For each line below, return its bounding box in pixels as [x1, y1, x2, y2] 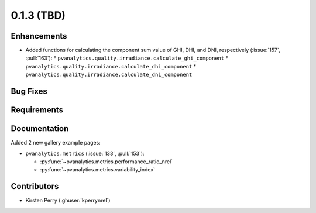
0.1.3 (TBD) [11, 9, 66, 22]
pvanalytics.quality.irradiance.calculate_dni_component [25, 71, 193, 78]
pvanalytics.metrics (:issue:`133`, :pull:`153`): [25, 150, 145, 157]
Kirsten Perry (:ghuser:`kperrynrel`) [25, 197, 111, 204]
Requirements [11, 105, 64, 115]
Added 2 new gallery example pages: [11, 139, 101, 146]
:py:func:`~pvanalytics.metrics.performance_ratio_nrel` [40, 158, 173, 165]
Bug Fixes [11, 87, 48, 97]
